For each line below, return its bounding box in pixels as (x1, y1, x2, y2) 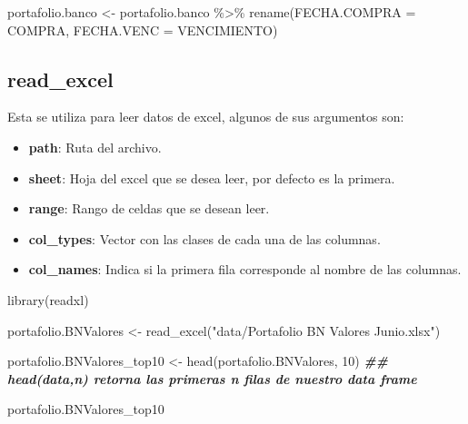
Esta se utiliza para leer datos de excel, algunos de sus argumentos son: (7, 107, 404, 126)
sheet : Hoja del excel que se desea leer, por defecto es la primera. (28, 168, 395, 187)
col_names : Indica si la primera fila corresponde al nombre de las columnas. (28, 260, 462, 279)
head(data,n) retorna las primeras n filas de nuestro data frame (7, 369, 417, 388)
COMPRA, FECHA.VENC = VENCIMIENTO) (7, 20, 278, 39)
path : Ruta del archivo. (28, 137, 162, 156)
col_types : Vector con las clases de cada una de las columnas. (28, 229, 381, 248)
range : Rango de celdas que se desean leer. (28, 199, 270, 218)
